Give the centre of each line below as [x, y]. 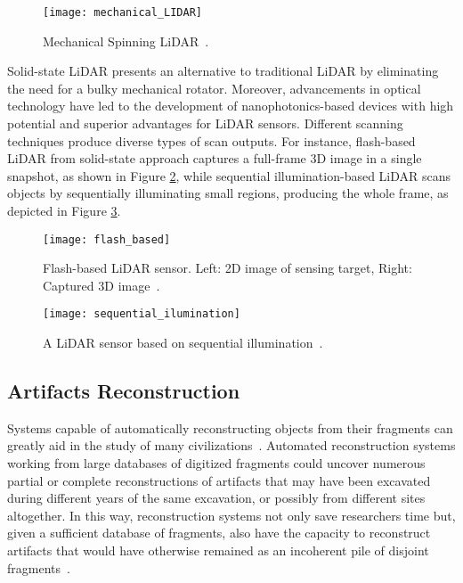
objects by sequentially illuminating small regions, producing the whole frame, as [228, 193]
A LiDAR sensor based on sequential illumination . [183, 343]
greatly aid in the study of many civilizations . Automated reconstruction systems [231, 445]
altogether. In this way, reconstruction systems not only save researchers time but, [231, 515]
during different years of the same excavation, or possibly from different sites [216, 498]
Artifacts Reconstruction [124, 391]
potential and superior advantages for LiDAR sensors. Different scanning [205, 123]
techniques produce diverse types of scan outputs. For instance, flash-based [211, 140]
